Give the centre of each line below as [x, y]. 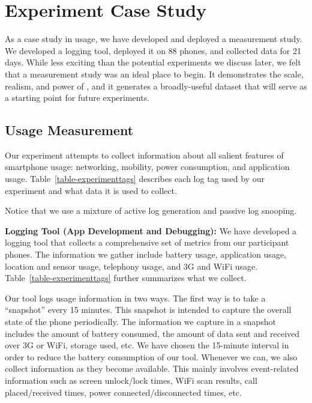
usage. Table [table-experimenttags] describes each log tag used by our [135, 179]
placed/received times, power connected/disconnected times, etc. [123, 392]
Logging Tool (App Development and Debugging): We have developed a [151, 230]
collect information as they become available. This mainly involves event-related [152, 368]
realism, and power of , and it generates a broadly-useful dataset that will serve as [156, 86]
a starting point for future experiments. [77, 98]
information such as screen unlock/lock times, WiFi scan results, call [131, 380]
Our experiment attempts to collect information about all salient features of [144, 155]
